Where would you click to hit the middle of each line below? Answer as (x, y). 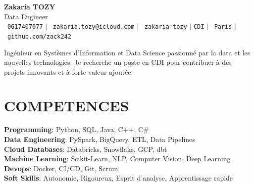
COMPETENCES (67, 106)
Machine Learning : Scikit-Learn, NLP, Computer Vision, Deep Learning (117, 159)
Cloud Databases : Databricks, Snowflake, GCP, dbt (86, 149)
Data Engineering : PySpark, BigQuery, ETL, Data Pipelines (100, 139)
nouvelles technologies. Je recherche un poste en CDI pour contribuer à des (118, 62)
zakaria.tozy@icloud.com (94, 27)
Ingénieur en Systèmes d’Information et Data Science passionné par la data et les (127, 52)
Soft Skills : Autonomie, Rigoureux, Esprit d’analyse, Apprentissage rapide (119, 178)
